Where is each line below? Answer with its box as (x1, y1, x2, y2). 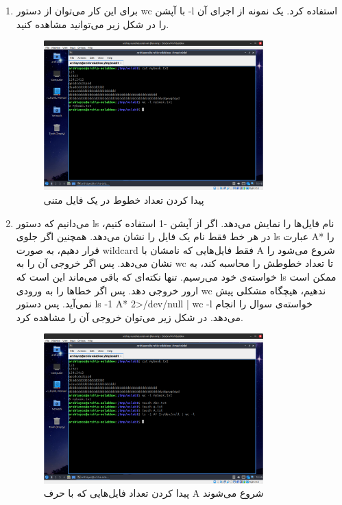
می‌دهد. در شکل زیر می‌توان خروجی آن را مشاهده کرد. (16, 309, 243, 324)
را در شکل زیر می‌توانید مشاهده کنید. (16, 16, 169, 31)
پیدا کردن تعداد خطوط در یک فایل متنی (43, 193, 204, 207)
